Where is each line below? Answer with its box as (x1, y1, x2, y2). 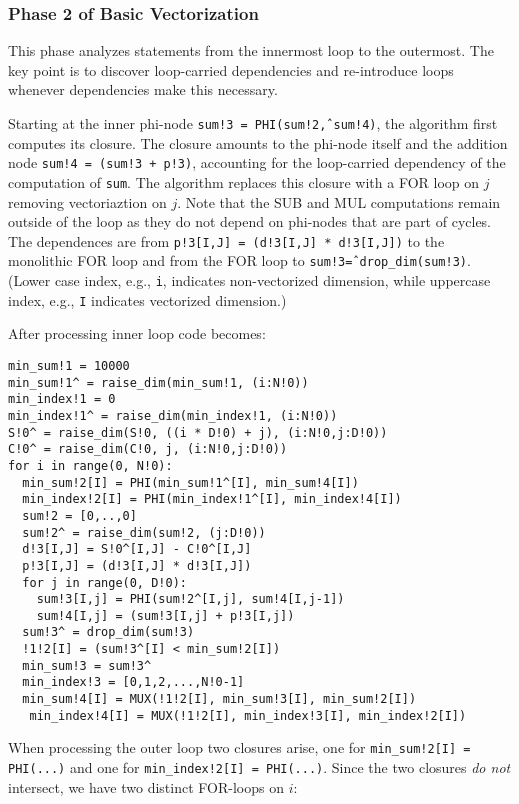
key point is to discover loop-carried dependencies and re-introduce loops (8, 59, 454, 80)
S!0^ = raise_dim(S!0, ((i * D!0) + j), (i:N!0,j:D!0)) (8, 425, 388, 440)
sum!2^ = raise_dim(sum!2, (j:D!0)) (22, 525, 266, 540)
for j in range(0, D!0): (22, 575, 187, 590)
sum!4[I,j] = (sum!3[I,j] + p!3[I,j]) (36, 608, 295, 623)
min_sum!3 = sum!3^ (22, 658, 152, 673)
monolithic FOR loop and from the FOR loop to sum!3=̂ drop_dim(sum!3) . (8, 250, 471, 271)
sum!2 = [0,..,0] (22, 508, 137, 523)
